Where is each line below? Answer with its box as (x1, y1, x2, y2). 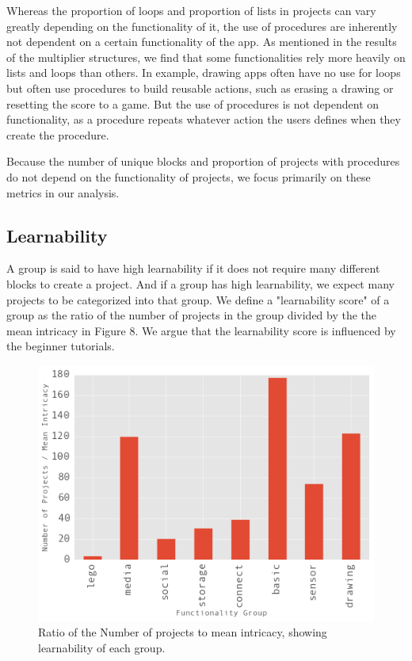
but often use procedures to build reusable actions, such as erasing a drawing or (6, 79, 394, 96)
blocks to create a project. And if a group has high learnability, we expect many (6, 275, 395, 292)
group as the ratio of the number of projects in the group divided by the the (6, 307, 377, 323)
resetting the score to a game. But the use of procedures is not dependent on (6, 95, 380, 112)
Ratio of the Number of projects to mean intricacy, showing (38, 624, 327, 640)
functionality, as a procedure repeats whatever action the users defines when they (6, 111, 401, 128)
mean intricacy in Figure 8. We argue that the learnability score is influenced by (6, 322, 396, 338)
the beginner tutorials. (6, 338, 115, 354)
